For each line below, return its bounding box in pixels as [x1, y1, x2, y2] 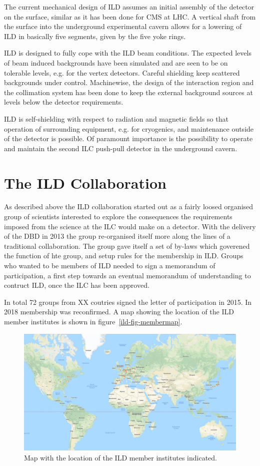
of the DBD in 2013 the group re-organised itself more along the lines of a [4, 231, 230, 241]
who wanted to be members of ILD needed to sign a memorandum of [4, 260, 215, 270]
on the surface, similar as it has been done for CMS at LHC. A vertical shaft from [4, 11, 256, 22]
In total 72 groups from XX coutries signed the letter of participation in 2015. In [4, 296, 252, 307]
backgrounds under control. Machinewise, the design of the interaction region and [4, 77, 254, 88]
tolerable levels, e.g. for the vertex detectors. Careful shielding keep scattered [4, 67, 240, 78]
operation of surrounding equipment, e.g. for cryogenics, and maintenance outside [4, 123, 254, 134]
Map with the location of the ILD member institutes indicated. [24, 452, 217, 462]
